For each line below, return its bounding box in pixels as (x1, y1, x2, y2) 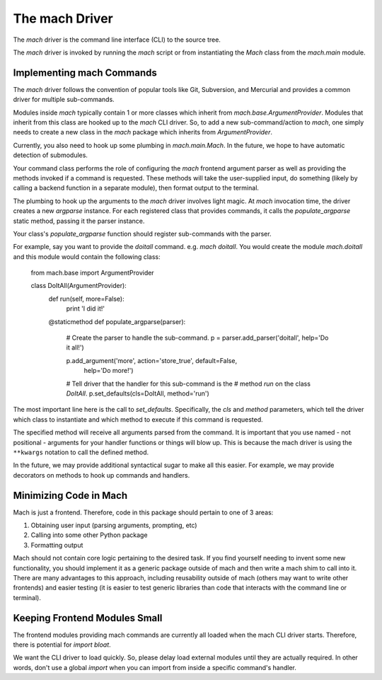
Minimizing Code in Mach (13, 489, 127, 502)
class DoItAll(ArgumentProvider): (30, 282, 127, 290)
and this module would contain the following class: (13, 252, 161, 261)
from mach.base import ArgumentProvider (30, 269, 155, 277)
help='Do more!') (83, 367, 134, 375)
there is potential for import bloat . (13, 640, 111, 649)
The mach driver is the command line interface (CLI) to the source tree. (13, 35, 221, 44)
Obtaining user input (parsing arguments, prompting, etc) (30, 521, 197, 530)
